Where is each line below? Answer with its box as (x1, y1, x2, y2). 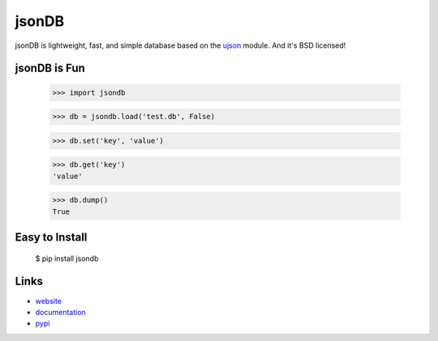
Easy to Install (15, 231, 88, 245)
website (35, 296, 62, 305)
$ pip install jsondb (35, 254, 99, 263)
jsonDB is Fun (15, 62, 85, 75)
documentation (35, 307, 87, 317)
